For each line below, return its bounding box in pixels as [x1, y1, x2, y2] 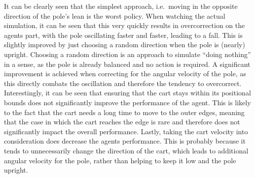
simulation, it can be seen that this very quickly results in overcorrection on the [4, 20, 245, 30]
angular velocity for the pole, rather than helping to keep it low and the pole [4, 155, 236, 165]
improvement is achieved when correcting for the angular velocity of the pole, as [4, 68, 246, 79]
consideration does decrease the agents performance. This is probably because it [4, 136, 246, 146]
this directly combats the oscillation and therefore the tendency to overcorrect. [4, 78, 242, 88]
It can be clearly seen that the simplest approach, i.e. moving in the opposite [4, 1, 238, 11]
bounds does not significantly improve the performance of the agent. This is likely [4, 97, 251, 107]
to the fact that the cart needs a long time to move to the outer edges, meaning [4, 107, 245, 117]
